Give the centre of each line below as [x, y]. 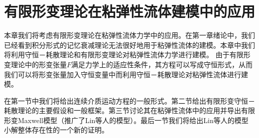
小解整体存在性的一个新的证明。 [56, 130]
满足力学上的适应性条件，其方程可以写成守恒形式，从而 [162, 64]
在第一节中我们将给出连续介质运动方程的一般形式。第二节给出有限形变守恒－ [129, 100]
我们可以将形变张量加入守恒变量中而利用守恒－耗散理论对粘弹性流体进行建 [126, 74]
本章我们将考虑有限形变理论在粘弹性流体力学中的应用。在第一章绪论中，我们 [129, 35]
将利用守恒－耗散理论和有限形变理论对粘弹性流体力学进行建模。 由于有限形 [127, 55]
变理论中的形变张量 [35, 64]
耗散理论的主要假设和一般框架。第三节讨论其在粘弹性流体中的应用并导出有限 [129, 110]
